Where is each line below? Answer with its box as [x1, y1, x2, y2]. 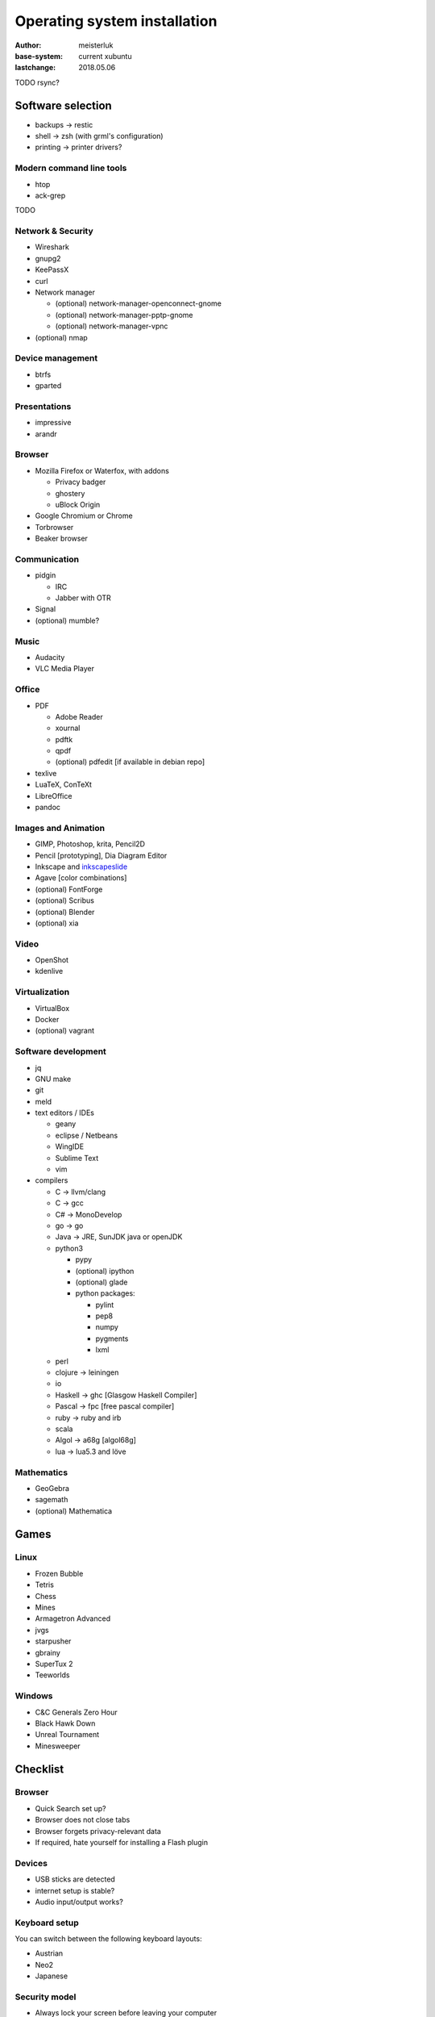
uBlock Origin [55, 499, 101, 509]
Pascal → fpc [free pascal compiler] [55, 1401, 175, 1411]
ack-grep [35, 190, 66, 200]
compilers [35, 1176, 68, 1185]
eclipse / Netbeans [55, 1130, 118, 1140]
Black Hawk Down [35, 1718, 96, 1728]
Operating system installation [14, 12, 217, 30]
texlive [35, 768, 57, 778]
